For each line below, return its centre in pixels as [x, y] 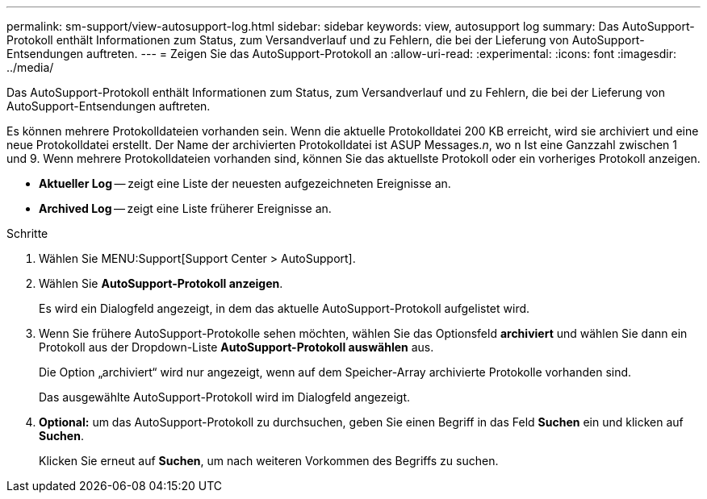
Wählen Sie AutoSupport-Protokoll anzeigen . [161, 283]
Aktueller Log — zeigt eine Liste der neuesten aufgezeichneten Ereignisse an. [245, 183]
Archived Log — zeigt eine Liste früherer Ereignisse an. [185, 208]
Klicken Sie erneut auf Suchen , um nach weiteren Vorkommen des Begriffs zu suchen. [269, 461]
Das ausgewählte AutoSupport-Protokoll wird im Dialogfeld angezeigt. [225, 397]
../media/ [30, 67]
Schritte [27, 233]
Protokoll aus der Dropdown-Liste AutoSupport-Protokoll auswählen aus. [236, 347]
